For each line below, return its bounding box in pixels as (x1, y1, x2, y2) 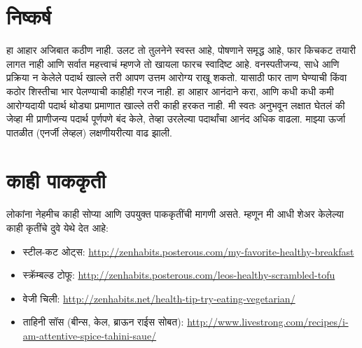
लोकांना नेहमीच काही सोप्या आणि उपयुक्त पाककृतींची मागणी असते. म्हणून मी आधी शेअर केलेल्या (6, 207, 344, 221)
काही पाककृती (6, 166, 106, 195)
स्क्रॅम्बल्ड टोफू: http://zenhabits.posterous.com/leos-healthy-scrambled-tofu (22, 267, 335, 282)
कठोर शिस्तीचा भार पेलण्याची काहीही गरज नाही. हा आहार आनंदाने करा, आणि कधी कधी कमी (6, 83, 334, 98)
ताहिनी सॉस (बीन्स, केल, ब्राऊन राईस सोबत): (22, 314, 184, 329)
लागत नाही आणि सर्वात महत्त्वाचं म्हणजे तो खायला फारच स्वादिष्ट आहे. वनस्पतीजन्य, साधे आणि (6, 56, 340, 71)
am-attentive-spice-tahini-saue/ (22, 328, 157, 342)
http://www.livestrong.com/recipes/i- (187, 314, 349, 329)
